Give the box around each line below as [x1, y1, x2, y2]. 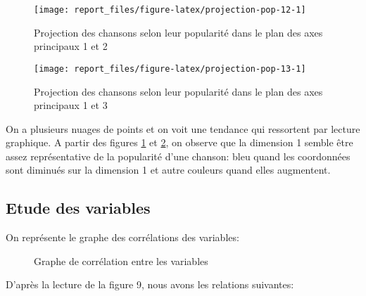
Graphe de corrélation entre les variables [34, 253, 208, 268]
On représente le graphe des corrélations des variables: [6, 230, 239, 245]
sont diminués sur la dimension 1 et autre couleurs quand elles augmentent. [6, 162, 331, 177]
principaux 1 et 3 [34, 98, 108, 112]
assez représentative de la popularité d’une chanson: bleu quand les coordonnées [6, 148, 351, 163]
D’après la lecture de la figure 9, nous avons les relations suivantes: [6, 277, 294, 292]
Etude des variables [6, 197, 151, 219]
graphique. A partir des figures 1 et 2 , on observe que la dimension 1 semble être [6, 135, 353, 150]
